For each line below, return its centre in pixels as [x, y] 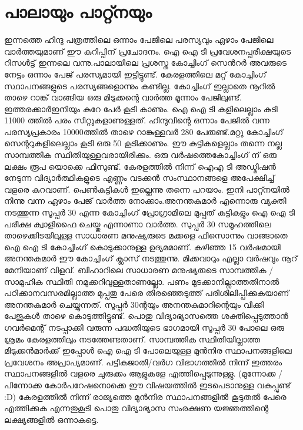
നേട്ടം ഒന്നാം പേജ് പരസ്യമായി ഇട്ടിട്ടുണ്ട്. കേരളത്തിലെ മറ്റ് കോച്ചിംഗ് [135, 74]
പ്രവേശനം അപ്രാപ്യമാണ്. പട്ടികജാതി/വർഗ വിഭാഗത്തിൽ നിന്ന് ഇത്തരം [143, 362]
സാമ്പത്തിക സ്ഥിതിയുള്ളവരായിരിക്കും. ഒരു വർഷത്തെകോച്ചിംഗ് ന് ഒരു [141, 155]
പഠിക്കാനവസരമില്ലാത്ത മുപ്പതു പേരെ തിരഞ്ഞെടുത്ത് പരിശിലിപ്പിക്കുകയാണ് [147, 293]
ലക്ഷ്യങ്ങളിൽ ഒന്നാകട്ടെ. [51, 419]
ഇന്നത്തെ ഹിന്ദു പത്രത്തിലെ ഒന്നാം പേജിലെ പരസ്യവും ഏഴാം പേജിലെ [139, 40]
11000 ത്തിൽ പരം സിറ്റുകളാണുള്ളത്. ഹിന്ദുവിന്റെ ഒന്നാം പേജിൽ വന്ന [137, 120]
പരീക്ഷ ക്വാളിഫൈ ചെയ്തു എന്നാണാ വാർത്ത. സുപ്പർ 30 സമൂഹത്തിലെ [138, 224]
